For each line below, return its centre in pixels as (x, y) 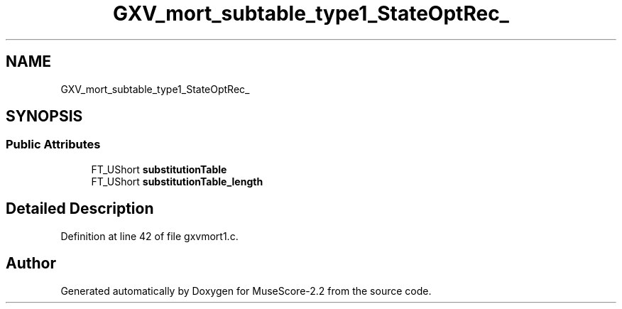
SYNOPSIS (44, 116)
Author (31, 264)
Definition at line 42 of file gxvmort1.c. (149, 236)
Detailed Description (80, 209)
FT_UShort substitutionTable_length (177, 181)
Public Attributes (53, 145)
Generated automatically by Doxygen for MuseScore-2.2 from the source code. (246, 291)
